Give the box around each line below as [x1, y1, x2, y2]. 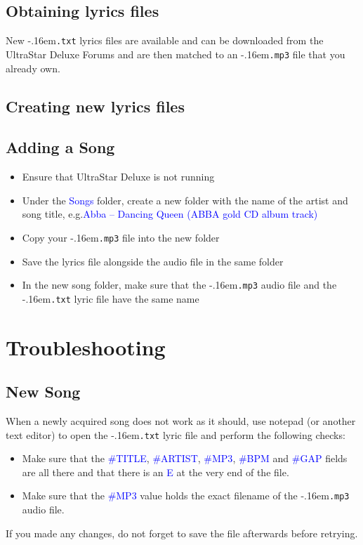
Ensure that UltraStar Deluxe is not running [22, 169, 215, 184]
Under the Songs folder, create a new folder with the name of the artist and [22, 192, 348, 207]
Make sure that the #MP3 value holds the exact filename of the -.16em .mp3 [22, 488, 350, 503]
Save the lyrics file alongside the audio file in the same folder [22, 254, 284, 268]
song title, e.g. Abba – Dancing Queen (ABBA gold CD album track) [22, 206, 318, 221]
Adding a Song [6, 136, 115, 158]
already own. [6, 60, 60, 75]
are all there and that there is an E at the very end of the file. [22, 464, 289, 479]
